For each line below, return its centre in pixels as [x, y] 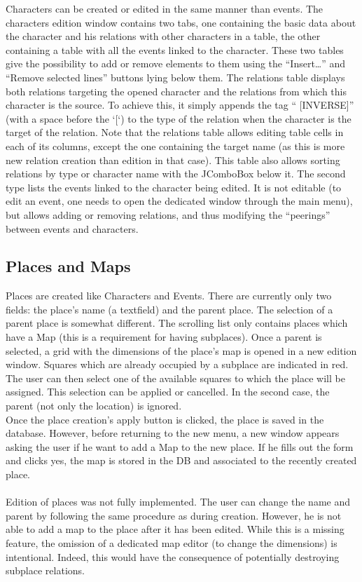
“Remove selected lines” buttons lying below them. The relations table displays [175, 77]
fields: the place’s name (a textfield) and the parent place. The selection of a [169, 309]
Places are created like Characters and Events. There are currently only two [169, 296]
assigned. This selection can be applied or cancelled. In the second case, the [168, 392]
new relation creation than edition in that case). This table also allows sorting [173, 160]
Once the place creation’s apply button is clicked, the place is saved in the [165, 419]
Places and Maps [68, 266]
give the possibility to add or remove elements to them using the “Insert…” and [176, 63]
